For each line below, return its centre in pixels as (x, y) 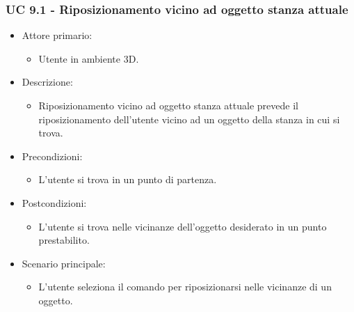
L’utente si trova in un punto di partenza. (128, 179)
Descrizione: (47, 82)
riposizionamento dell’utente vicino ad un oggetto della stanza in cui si (189, 119)
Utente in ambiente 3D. (89, 58)
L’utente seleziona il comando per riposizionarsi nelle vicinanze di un (185, 287)
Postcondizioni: (54, 202)
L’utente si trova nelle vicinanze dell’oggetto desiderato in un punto (183, 226)
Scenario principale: (64, 263)
